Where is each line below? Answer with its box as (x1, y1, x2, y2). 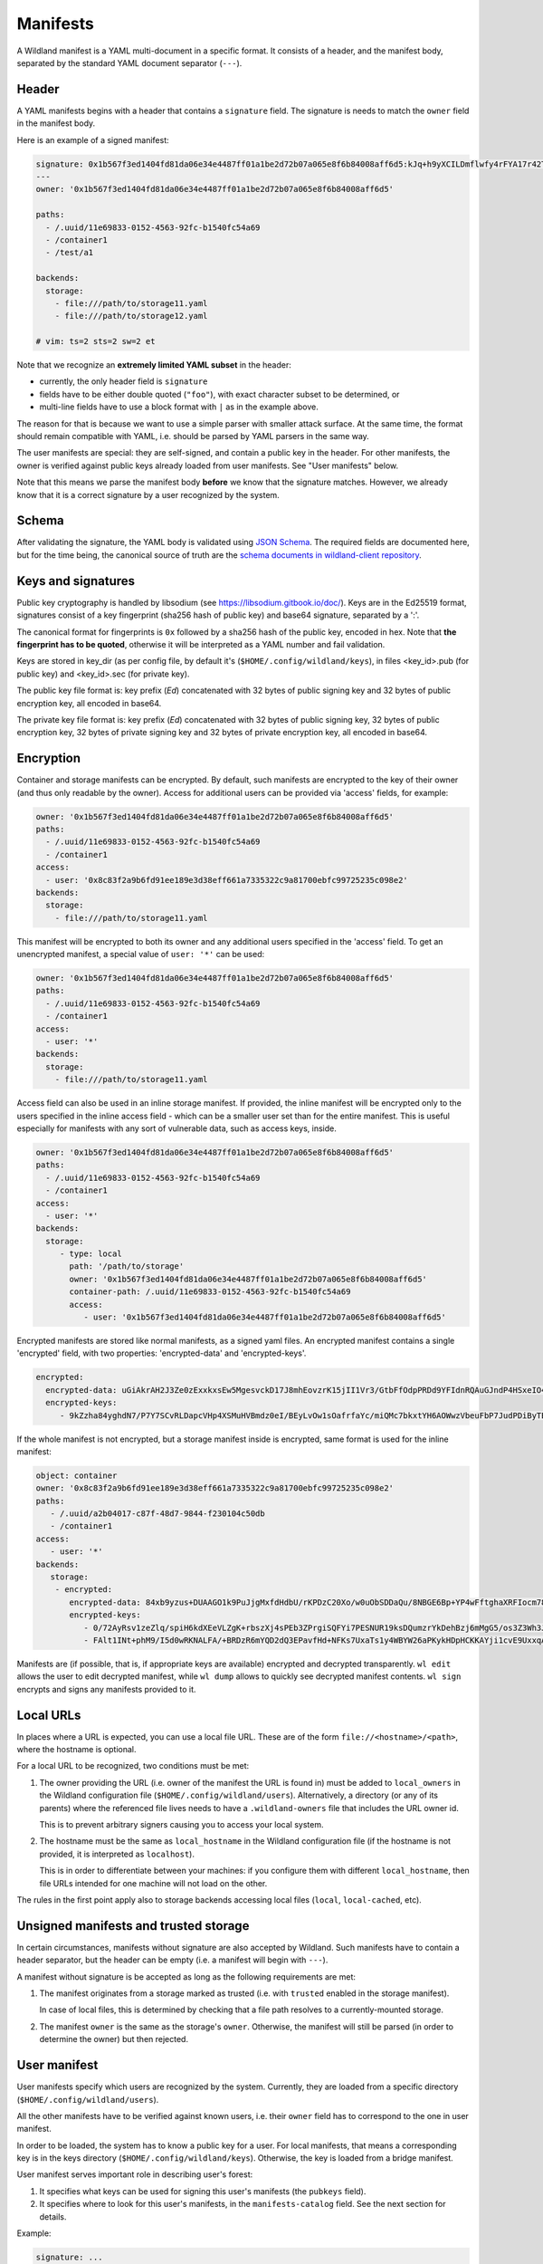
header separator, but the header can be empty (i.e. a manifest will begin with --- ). (16, 1954, 329, 1965)
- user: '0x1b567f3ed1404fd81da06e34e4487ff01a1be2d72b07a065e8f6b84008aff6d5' (82, 1312, 447, 1322)
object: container (35, 1470, 118, 1481)
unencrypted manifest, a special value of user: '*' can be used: (16, 949, 265, 960)
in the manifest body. (16, 118, 96, 129)
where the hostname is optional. (16, 1744, 137, 1755)
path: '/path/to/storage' (69, 1262, 185, 1271)
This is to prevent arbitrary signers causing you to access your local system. (39, 1819, 324, 1829)
